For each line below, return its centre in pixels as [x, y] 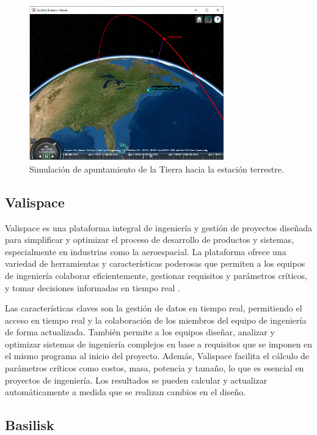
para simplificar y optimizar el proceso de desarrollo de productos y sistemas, [149, 240]
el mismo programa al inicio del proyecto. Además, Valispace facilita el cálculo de [157, 356]
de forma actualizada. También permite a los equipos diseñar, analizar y [140, 332]
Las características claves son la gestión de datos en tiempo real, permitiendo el [154, 308]
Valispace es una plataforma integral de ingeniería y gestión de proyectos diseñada [158, 227]
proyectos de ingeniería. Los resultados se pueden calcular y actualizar [136, 380]
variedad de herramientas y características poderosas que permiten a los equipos [155, 263]
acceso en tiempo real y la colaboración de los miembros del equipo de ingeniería [156, 320]
